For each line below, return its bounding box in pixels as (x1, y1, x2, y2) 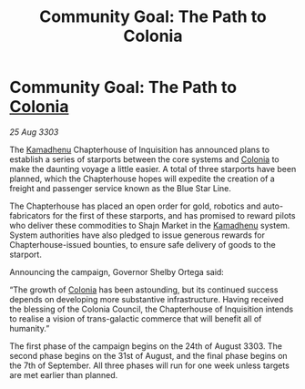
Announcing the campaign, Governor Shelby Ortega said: (9, 266, 225, 277)
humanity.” (9, 322, 50, 333)
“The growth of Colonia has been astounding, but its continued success (9, 284, 279, 295)
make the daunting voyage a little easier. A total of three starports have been (9, 163, 297, 174)
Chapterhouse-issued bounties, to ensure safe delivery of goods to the (9, 239, 276, 250)
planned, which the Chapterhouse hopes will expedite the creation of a (9, 173, 275, 184)
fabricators (9, 210, 51, 220)
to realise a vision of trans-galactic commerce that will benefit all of (9, 312, 262, 324)
